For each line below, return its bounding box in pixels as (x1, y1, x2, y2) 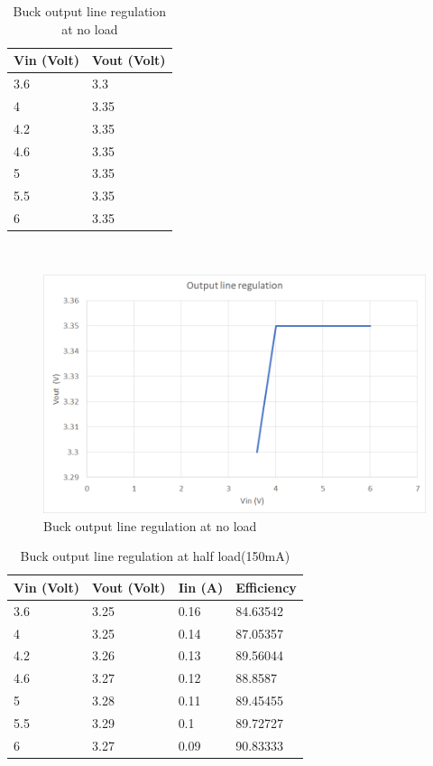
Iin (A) (178, 577, 224, 596)
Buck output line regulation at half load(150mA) (20, 546, 290, 565)
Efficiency (235, 577, 297, 596)
